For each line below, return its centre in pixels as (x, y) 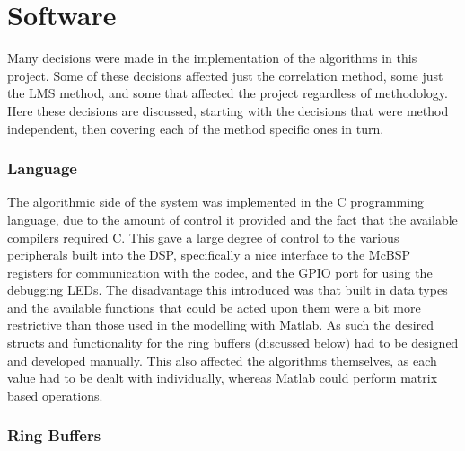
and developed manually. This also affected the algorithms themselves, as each (222, 360)
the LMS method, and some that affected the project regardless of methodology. (228, 93)
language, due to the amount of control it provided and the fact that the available (232, 219)
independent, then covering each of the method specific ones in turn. (196, 128)
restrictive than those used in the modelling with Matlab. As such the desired (221, 325)
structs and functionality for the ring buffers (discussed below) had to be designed (233, 343)
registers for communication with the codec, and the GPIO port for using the (220, 272)
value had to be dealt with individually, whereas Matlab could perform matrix (223, 378)
